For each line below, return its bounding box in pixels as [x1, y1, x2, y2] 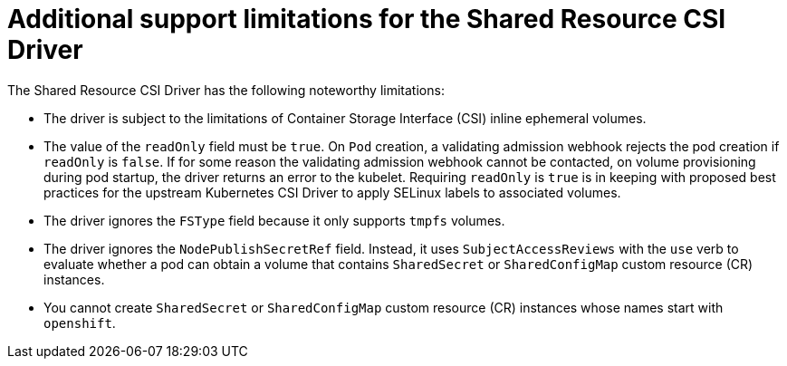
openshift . [43, 314, 116, 331]
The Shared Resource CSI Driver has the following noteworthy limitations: [7, 82, 445, 98]
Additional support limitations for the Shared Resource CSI [7, 4, 726, 34]
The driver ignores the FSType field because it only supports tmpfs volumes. [43, 212, 505, 228]
